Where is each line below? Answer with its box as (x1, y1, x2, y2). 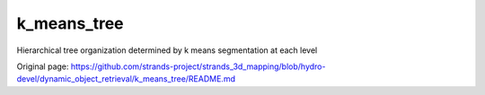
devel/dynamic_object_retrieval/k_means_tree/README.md (16, 73, 235, 84)
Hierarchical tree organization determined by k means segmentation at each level (16, 45, 318, 56)
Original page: (16, 61, 69, 72)
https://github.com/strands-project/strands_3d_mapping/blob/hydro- (70, 61, 326, 72)
